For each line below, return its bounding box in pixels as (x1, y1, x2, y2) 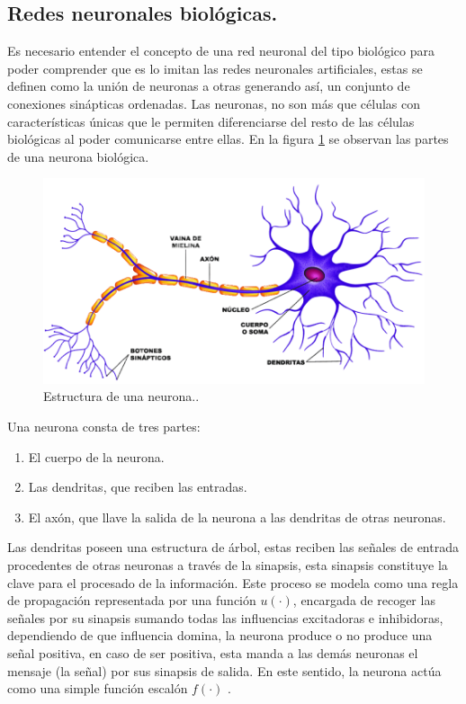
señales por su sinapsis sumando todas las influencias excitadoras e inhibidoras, (7, 608, 444, 627)
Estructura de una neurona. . (43, 387, 200, 405)
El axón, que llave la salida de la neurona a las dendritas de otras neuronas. (28, 507, 446, 526)
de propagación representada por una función (7, 591, 256, 610)
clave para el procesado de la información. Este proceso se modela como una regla (7, 573, 459, 592)
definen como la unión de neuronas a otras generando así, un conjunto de (7, 76, 410, 95)
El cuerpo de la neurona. (28, 447, 165, 466)
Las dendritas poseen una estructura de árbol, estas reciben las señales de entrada (7, 538, 459, 557)
